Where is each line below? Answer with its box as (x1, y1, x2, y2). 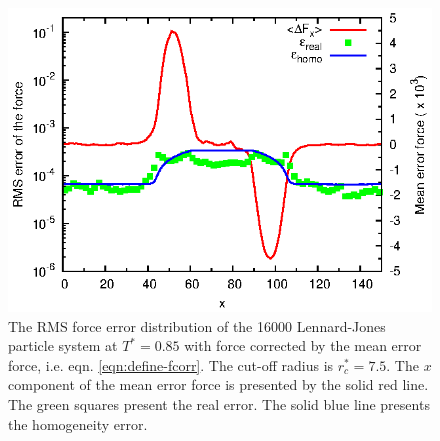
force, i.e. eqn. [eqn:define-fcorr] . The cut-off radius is (8, 354, 334, 375)
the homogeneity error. (8, 413, 148, 434)
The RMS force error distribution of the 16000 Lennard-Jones (8, 315, 386, 336)
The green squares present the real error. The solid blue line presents (8, 394, 430, 415)
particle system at (8, 335, 118, 356)
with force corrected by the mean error (184, 335, 422, 356)
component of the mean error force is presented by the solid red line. (8, 374, 429, 395)
